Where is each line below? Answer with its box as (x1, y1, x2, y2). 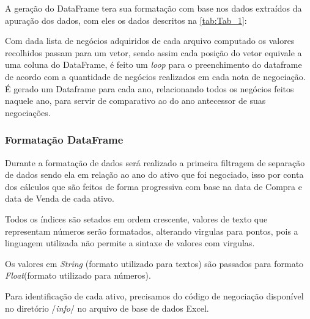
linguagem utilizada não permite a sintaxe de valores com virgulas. (5, 237, 255, 249)
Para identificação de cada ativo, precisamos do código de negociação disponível (5, 289, 304, 302)
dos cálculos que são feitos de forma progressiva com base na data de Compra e (5, 180, 302, 193)
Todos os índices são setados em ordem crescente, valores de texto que (5, 212, 268, 225)
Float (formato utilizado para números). (5, 269, 151, 282)
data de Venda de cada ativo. (5, 192, 114, 205)
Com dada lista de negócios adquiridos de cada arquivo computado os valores (5, 34, 295, 47)
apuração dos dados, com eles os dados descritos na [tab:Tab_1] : (5, 13, 247, 26)
